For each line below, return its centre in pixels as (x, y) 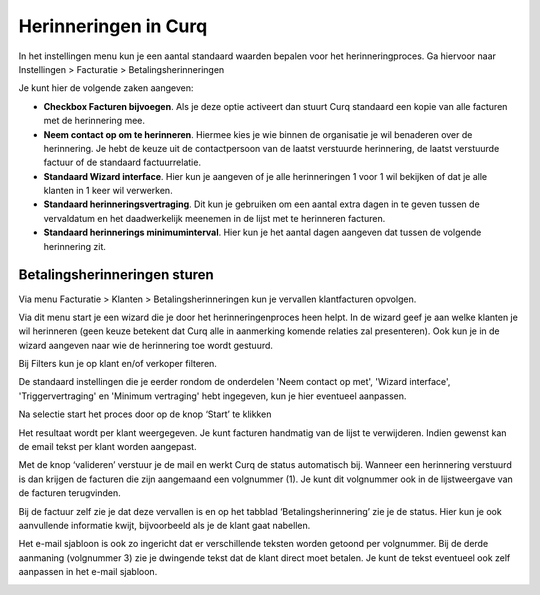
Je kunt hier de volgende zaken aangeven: (106, 88)
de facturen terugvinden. (70, 493)
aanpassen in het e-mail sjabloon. (88, 572)
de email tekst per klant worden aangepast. (107, 447)
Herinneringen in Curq (113, 26)
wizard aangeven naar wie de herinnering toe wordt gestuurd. (146, 345)
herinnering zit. (75, 246)
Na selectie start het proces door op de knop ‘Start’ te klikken (145, 414)
